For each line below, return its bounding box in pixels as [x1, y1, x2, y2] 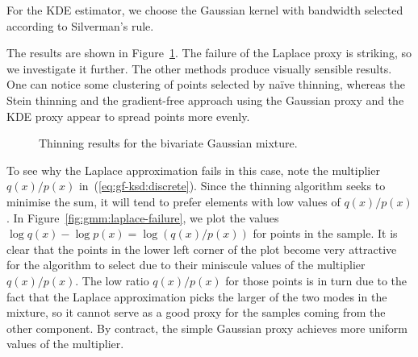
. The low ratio [75, 272, 149, 289]
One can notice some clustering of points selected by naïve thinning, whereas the [6, 76, 405, 93]
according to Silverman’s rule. [6, 17, 154, 34]
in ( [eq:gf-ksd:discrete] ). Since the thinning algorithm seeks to [78, 177, 386, 194]
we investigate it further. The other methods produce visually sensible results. [6, 60, 392, 77]
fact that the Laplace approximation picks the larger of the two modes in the [6, 288, 387, 305]
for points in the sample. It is [253, 225, 398, 242]
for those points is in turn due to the [225, 272, 408, 289]
